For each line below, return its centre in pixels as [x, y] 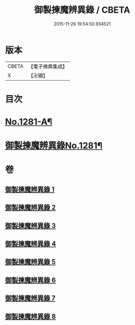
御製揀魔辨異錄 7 [30, 298]
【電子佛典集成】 [48, 66]
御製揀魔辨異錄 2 [31, 207]
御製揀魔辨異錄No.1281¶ [54, 146]
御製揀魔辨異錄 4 [31, 244]
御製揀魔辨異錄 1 [30, 189]
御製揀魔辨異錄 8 [31, 316]
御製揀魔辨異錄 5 [31, 262]
